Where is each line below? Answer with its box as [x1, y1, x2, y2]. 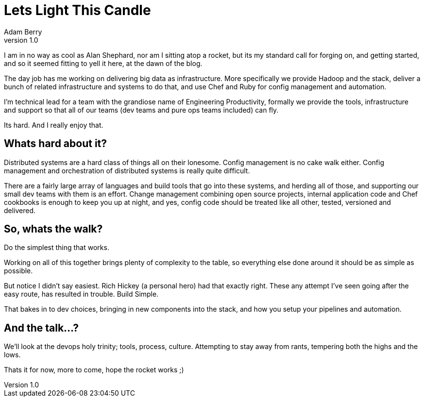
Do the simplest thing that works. [4, 243, 109, 252]
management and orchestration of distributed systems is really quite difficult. [4, 166, 250, 175]
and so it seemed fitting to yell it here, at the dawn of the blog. [4, 59, 203, 67]
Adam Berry [4, 27, 42, 36]
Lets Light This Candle [4, 2, 151, 18]
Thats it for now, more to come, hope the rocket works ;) [4, 366, 184, 374]
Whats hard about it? [4, 137, 107, 150]
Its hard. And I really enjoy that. [4, 120, 103, 129]
